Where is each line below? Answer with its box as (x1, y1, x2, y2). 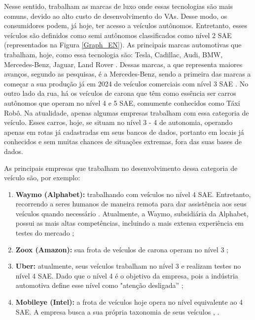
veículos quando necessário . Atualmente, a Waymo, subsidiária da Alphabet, (15, 208, 249, 218)
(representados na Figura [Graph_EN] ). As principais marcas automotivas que (4, 40, 242, 50)
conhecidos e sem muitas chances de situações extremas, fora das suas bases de (4, 136, 242, 147)
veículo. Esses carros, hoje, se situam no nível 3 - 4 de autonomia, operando (4, 117, 233, 127)
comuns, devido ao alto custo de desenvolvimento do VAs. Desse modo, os (4, 10, 227, 21)
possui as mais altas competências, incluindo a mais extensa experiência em (15, 218, 244, 228)
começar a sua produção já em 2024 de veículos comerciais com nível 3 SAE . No (4, 78, 249, 88)
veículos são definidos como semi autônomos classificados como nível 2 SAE (4, 30, 232, 40)
